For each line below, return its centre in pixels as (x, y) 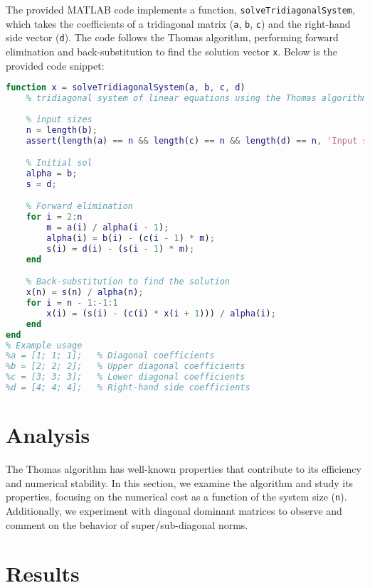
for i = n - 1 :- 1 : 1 (72, 303)
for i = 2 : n (54, 217)
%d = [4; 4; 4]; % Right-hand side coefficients (128, 388)
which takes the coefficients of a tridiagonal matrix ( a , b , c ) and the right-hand (178, 23)
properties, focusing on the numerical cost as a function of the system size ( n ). (176, 497)
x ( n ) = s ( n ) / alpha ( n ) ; (85, 293)
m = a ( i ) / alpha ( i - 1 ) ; (108, 228)
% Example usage (44, 345)
